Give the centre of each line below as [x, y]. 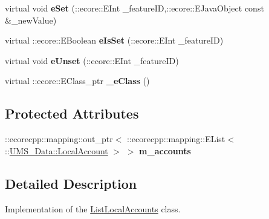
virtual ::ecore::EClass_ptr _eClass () [77, 81]
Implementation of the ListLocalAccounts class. [93, 208]
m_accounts [165, 150]
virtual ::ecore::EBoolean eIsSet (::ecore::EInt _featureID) [114, 40]
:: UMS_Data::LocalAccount [57, 150]
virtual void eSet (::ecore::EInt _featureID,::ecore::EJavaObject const [134, 8]
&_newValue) [31, 20]
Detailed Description [71, 183]
